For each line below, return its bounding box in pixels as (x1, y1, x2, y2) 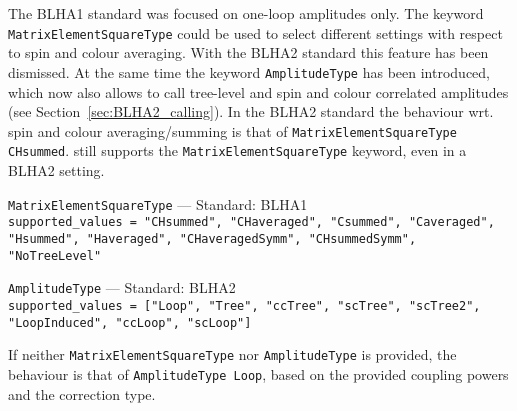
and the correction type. (8, 383, 156, 404)
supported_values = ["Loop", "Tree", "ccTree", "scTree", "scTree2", (8, 298, 481, 313)
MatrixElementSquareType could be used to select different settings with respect (8, 22, 503, 43)
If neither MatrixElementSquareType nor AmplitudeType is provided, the (8, 344, 457, 365)
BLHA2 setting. (8, 160, 105, 180)
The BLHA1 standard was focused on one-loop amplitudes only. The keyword (8, 3, 484, 23)
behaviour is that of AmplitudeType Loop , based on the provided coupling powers (8, 363, 509, 384)
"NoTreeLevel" (8, 248, 102, 263)
